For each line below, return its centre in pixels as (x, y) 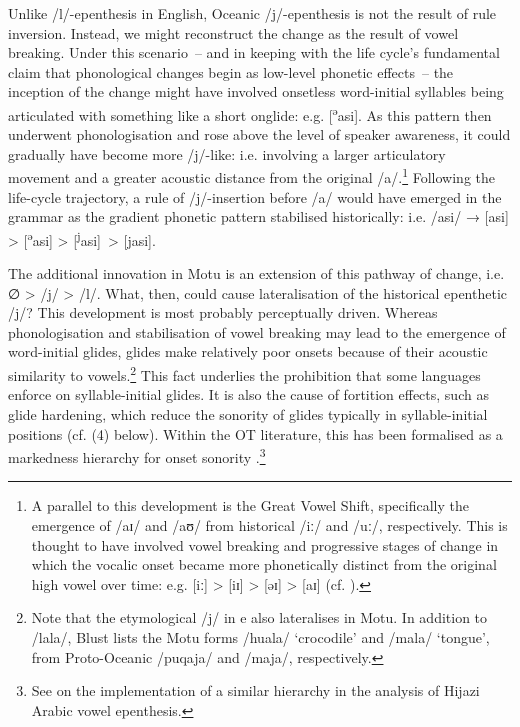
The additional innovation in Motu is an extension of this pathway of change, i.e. (256, 273)
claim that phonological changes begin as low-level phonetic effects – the (231, 71)
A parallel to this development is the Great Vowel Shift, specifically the (250, 505)
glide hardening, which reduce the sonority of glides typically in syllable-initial (248, 413)
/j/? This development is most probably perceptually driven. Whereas (223, 312)
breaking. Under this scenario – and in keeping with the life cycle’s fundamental (254, 52)
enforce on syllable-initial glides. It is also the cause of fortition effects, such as (248, 394)
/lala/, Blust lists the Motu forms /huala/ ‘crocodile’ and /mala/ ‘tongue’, (260, 636)
